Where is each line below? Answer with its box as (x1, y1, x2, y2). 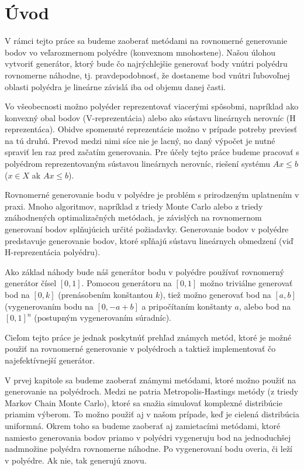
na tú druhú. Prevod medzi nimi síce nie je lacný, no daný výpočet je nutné (5, 134, 275, 146)
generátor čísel (5, 277, 57, 289)
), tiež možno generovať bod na (160, 289, 271, 300)
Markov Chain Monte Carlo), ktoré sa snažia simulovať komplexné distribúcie (5, 396, 282, 409)
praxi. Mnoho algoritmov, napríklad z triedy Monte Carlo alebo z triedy (5, 200, 263, 212)
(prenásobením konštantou (58, 289, 153, 300)
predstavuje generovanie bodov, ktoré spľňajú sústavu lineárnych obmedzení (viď (5, 234, 293, 246)
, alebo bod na (239, 300, 291, 312)
